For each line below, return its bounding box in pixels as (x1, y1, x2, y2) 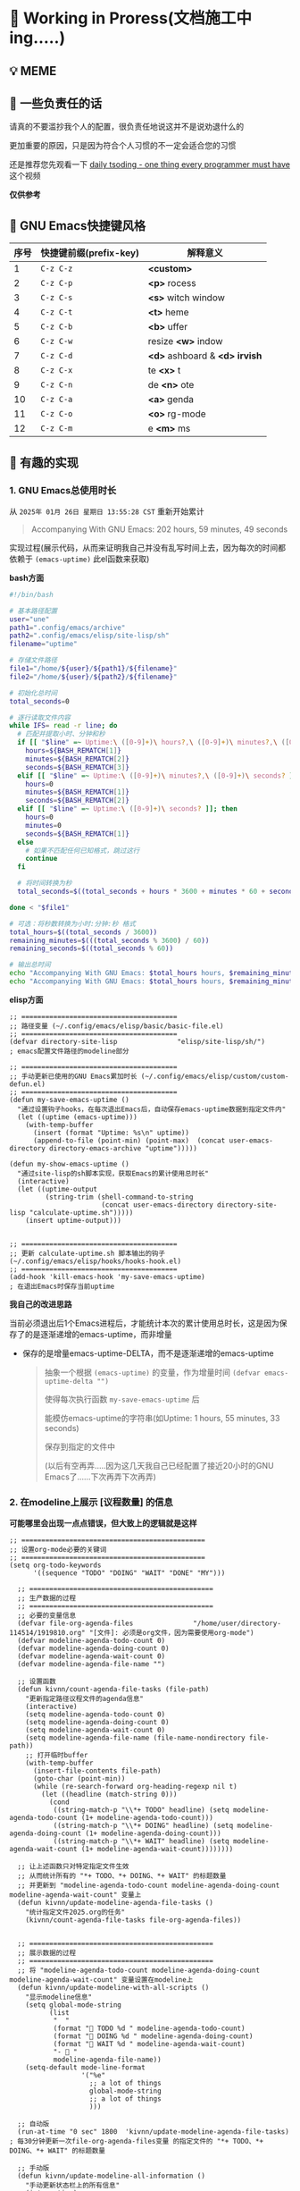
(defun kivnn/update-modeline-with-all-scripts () (17, 1984, 210, 1993)
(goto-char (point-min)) (32, 1774, 126, 1783)
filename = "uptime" (9, 640, 78, 649)
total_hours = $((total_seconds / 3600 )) (9, 927, 158, 937)
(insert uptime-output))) (25, 1216, 122, 1225)
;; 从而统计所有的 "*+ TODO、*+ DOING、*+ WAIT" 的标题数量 (17, 1872, 227, 1881)
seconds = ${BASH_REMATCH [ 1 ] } (25, 829, 129, 838)
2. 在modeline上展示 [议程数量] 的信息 (9, 1496, 173, 1508)
